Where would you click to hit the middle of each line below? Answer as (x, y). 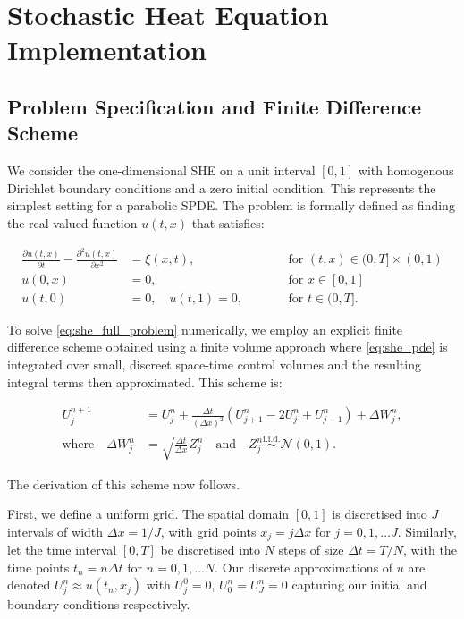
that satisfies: (228, 222)
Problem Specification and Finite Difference (215, 106)
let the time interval (62, 550)
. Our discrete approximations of (304, 567)
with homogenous (406, 170)
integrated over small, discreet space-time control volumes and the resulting (214, 365)
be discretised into (210, 550)
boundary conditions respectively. (99, 604)
